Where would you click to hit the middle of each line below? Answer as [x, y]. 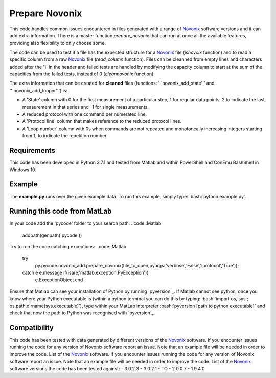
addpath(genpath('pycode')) [52, 235]
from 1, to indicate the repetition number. [65, 136]
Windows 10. [23, 170]
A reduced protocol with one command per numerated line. [85, 114]
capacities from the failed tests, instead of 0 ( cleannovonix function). [82, 74]
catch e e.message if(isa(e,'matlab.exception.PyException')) [85, 273]
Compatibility [31, 328]
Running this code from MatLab [61, 211]
